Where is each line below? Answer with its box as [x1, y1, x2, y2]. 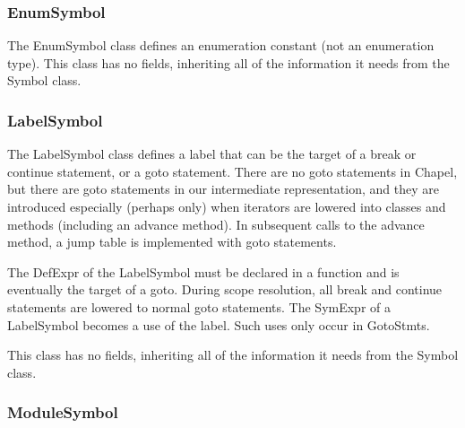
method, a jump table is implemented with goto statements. [7, 232, 337, 251]
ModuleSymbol [7, 401, 118, 424]
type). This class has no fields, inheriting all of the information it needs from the [7, 53, 450, 72]
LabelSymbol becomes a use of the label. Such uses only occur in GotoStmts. [7, 315, 430, 334]
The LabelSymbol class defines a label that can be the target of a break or [7, 144, 417, 163]
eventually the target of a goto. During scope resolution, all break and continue [7, 280, 443, 299]
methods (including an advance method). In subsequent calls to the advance [7, 214, 425, 233]
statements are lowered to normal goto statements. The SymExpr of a [7, 297, 391, 316]
